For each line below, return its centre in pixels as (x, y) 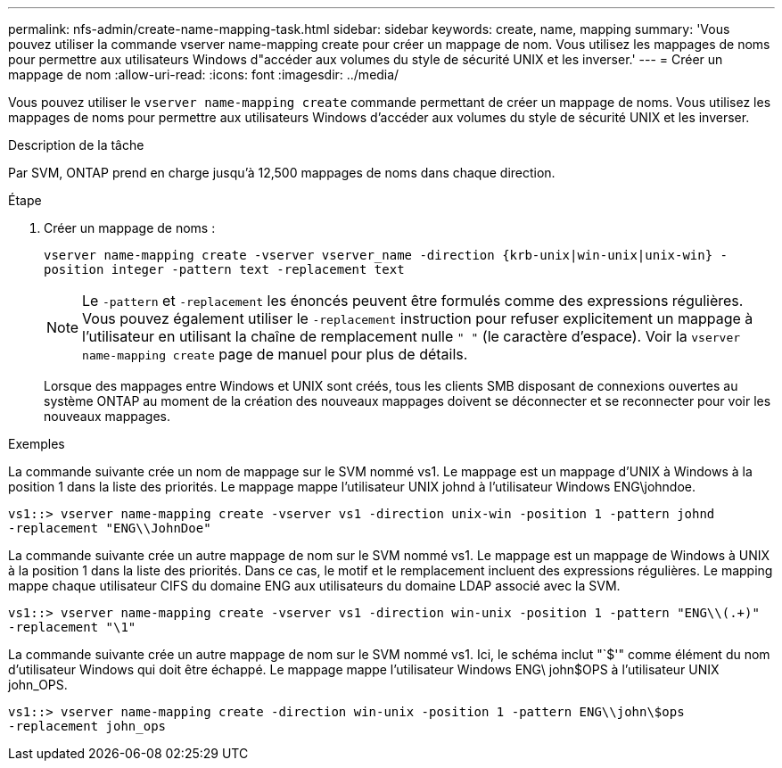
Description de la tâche (76, 145)
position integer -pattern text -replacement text (224, 269)
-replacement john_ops (87, 726)
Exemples (37, 444)
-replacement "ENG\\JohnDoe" (110, 528)
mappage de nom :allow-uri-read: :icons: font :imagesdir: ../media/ (204, 74)
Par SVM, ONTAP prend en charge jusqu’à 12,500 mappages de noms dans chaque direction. (282, 173)
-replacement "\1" (72, 627)
